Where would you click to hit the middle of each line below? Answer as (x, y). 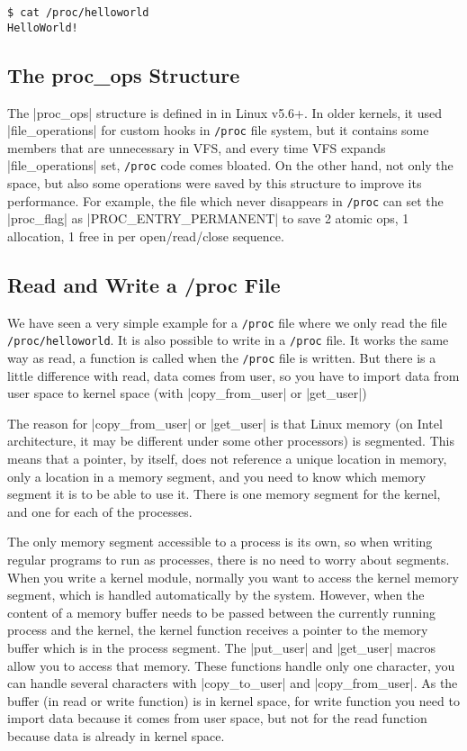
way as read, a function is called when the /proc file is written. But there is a (222, 357)
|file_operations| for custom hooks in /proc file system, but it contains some (218, 130)
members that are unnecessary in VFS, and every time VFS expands (197, 147)
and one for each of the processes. (100, 511)
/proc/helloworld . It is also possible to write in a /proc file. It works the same (228, 340)
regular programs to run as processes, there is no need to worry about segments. (229, 559)
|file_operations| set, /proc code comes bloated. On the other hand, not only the (230, 165)
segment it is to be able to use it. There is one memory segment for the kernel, (224, 494)
